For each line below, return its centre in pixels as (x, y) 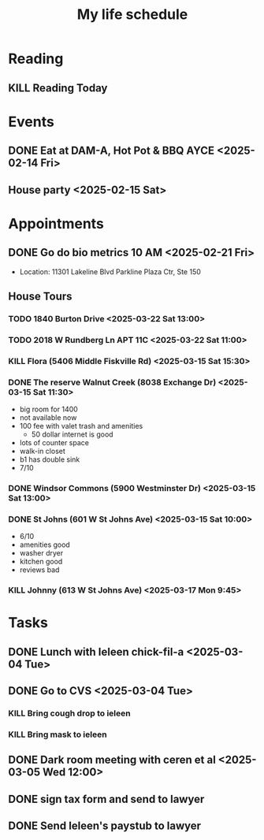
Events (32, 122)
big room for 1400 (49, 409)
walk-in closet (42, 451)
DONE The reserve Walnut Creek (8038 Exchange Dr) (112, 382)
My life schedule (132, 15)
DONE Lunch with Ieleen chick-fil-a (96, 652)
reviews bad (39, 570)
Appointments (56, 223)
